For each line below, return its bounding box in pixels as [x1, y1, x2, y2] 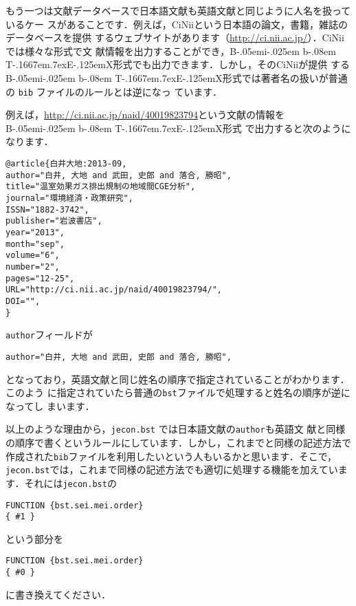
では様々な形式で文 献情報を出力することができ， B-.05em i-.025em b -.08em [5, 43, 336, 58]
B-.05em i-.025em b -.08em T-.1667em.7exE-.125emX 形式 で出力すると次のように [5, 120, 351, 135]
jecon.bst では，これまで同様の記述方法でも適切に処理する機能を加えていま [5, 462, 348, 477]
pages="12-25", [5, 273, 75, 283]
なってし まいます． [5, 398, 95, 413]
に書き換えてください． [5, 587, 111, 601]
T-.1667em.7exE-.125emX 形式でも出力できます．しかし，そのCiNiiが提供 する [5, 57, 350, 72]
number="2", [5, 261, 60, 272]
